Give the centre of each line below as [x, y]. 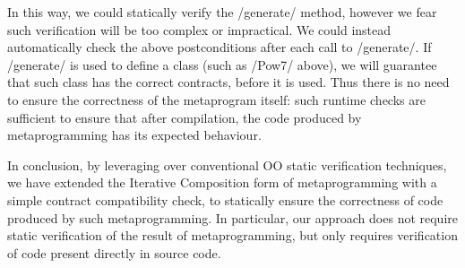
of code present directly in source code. [114, 252]
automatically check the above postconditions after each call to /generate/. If [220, 47]
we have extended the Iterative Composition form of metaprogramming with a [222, 182]
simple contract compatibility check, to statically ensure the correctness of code [225, 199]
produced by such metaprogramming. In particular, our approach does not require [233, 217]
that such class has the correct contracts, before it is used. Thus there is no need [228, 82]
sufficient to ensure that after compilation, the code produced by [185, 117]
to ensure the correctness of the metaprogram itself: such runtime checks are [216, 99]
